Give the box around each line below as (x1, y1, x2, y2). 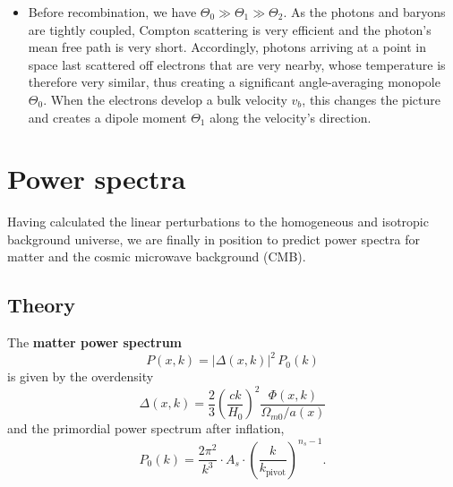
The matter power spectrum (7, 333, 183, 352)
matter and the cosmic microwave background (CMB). (7, 247, 306, 266)
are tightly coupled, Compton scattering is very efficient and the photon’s (28, 20, 432, 38)
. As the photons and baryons (283, 3, 446, 21)
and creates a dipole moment (28, 107, 187, 126)
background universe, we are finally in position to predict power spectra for (7, 229, 420, 248)
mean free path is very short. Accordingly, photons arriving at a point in (28, 38, 427, 56)
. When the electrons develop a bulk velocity (43, 90, 287, 108)
